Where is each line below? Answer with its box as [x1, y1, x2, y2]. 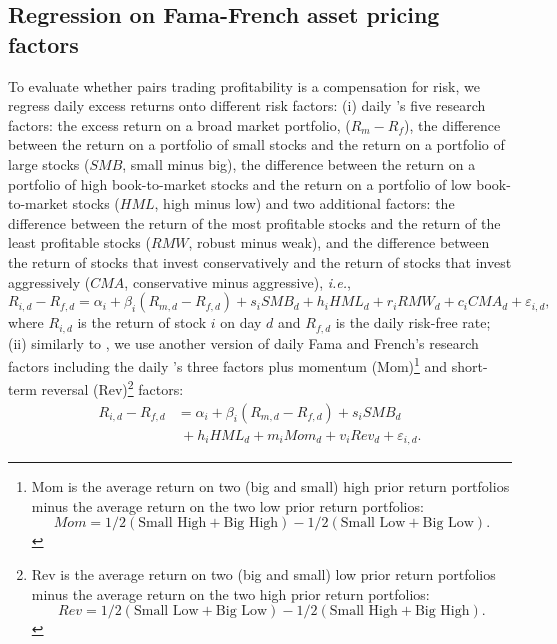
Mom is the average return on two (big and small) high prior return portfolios [31, 476, 510, 497]
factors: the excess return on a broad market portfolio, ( [8, 114, 351, 135]
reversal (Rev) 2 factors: [41, 376, 184, 400]
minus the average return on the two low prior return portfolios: [31, 495, 424, 516]
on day [220, 312, 262, 333]
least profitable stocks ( [8, 232, 151, 253]
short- [451, 355, 488, 376]
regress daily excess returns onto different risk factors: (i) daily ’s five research [8, 95, 486, 116]
